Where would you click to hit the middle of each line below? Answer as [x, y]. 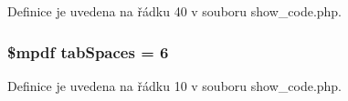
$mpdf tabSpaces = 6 [88, 51]
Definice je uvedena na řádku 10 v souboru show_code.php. [175, 85]
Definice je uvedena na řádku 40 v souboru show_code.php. [175, 11]
